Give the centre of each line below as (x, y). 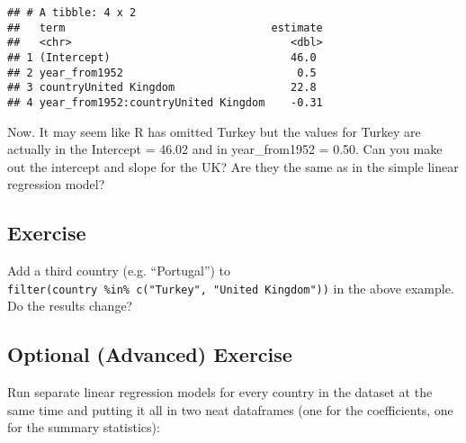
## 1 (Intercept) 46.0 (162, 57)
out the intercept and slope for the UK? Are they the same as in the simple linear (233, 166)
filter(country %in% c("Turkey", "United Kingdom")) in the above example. (231, 288)
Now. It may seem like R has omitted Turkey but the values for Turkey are (214, 131)
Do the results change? (70, 306)
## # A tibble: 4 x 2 (72, 13)
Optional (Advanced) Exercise (150, 354)
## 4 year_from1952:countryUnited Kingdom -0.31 (165, 102)
